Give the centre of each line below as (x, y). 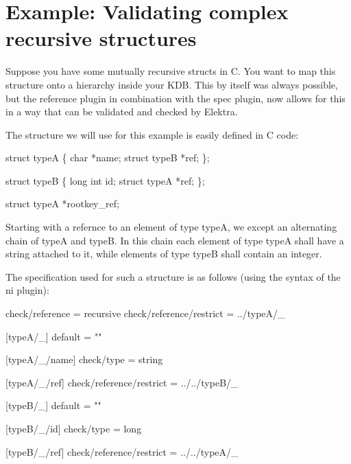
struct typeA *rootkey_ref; (62, 204)
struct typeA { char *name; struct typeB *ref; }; (108, 158)
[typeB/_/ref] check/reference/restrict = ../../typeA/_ (122, 451)
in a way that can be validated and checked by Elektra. (122, 112)
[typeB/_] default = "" (53, 405)
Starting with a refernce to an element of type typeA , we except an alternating (171, 227)
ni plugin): (27, 290)
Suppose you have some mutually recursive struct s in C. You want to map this (171, 71)
